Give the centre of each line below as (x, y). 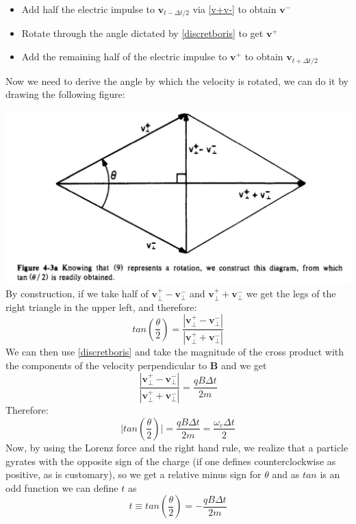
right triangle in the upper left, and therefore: (101, 307)
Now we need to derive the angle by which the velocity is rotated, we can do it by (177, 80)
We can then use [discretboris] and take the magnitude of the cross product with (175, 352)
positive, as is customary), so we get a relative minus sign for (133, 474)
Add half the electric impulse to (88, 9)
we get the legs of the (291, 294)
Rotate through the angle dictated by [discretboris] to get (142, 33)
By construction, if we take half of (77, 294)
